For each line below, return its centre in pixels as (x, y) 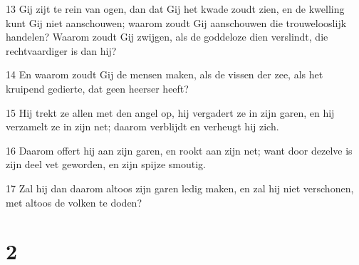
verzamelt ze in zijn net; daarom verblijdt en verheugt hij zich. (142, 126)
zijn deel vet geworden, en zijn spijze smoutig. (106, 164)
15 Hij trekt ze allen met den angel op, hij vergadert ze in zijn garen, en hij (170, 112)
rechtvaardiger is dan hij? (61, 50)
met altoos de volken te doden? (74, 202)
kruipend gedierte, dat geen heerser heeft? (97, 88)
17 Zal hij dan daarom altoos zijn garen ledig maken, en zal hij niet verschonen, (180, 188)
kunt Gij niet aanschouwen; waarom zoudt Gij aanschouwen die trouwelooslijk (176, 22)
